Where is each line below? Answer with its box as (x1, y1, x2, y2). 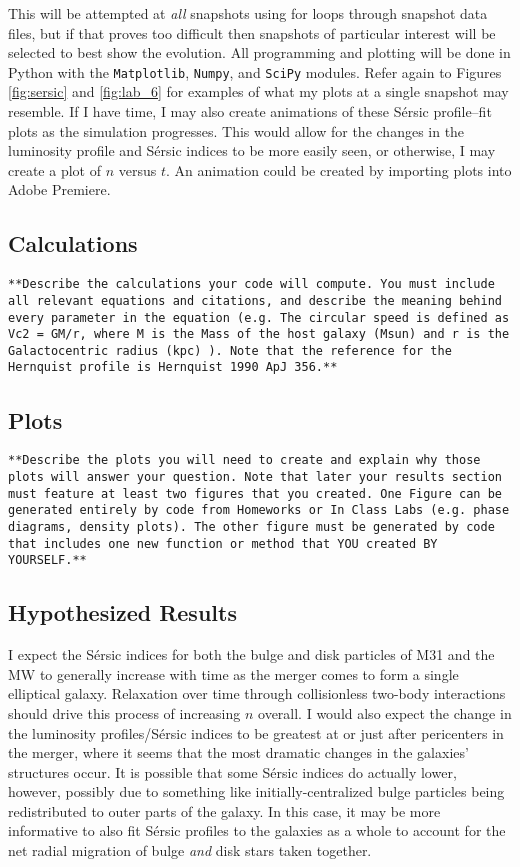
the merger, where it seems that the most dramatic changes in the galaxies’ (8, 742, 469, 763)
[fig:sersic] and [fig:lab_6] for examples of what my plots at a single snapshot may (8, 81, 509, 102)
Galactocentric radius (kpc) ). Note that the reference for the (8, 343, 452, 358)
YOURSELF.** (8, 553, 87, 568)
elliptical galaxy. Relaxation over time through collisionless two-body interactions (8, 683, 506, 704)
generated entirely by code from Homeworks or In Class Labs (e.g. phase (8, 503, 510, 518)
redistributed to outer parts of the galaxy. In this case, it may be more (8, 800, 441, 821)
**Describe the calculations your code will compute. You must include (8, 277, 495, 292)
